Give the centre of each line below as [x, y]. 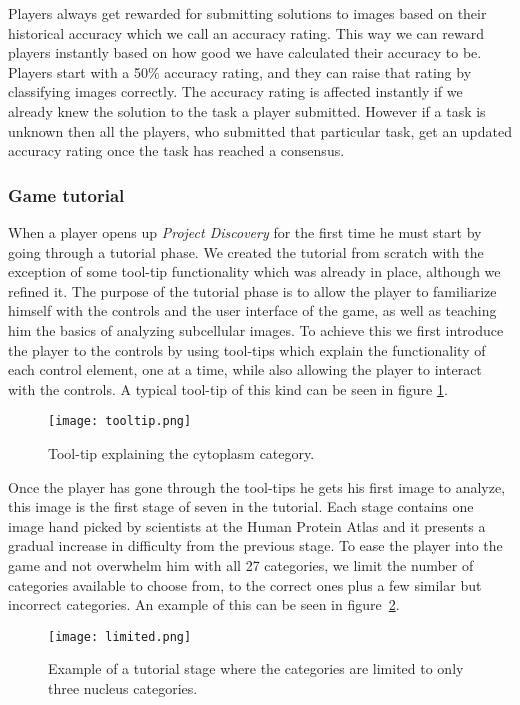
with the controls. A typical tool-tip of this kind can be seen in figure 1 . [228, 388]
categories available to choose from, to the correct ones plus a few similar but [245, 584]
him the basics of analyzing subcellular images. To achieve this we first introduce [256, 329]
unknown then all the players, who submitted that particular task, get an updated [260, 130]
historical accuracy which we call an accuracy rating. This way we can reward [246, 32]
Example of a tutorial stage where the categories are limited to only [256, 668]
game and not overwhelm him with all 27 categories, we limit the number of [241, 564]
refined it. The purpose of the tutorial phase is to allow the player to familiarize [252, 290]
